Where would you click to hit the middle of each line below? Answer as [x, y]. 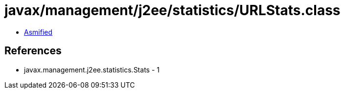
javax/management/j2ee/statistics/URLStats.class [172, 10]
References [33, 51]
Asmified [38, 32]
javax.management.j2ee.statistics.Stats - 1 [92, 70]
